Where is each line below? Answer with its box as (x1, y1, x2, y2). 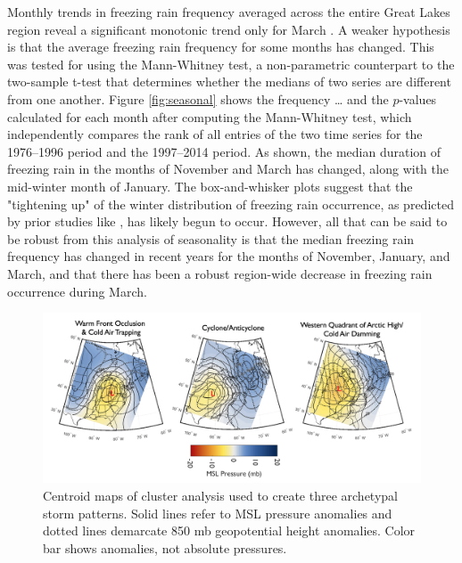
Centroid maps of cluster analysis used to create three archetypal (43, 485, 398, 504)
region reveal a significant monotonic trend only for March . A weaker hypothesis (7, 20, 450, 38)
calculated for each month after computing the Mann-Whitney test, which (7, 107, 412, 126)
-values (399, 89, 437, 108)
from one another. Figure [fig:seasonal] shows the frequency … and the (7, 89, 389, 108)
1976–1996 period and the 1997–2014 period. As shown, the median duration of (7, 142, 441, 160)
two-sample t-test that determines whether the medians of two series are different (7, 72, 451, 91)
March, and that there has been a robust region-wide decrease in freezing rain (7, 264, 433, 282)
